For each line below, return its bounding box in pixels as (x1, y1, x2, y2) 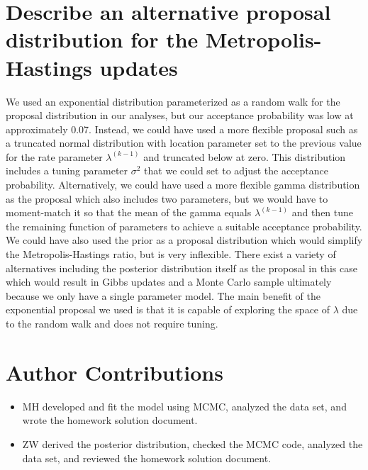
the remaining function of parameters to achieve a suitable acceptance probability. (6, 218, 362, 233)
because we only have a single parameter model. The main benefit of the (6, 288, 320, 303)
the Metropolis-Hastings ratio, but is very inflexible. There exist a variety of (6, 247, 336, 262)
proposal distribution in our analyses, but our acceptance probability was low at (6, 108, 354, 123)
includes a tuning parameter (6, 163, 128, 178)
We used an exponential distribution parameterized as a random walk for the (6, 94, 340, 108)
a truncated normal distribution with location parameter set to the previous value (6, 135, 362, 150)
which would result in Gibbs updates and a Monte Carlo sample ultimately (6, 274, 332, 289)
